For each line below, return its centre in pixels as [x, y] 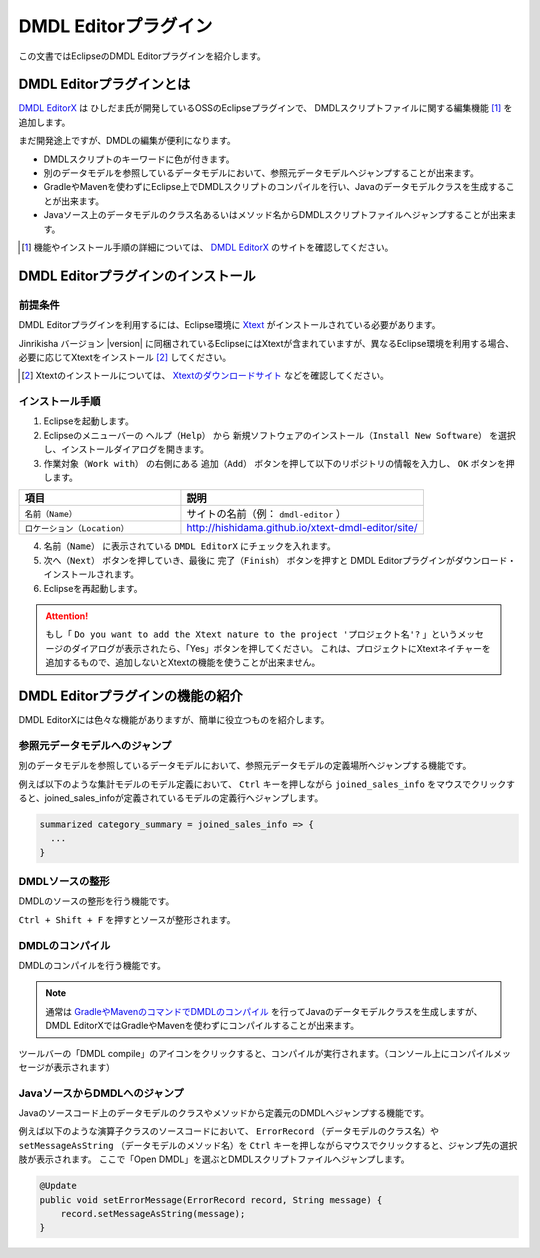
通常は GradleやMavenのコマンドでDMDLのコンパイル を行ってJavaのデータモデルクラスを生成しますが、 [264, 1011]
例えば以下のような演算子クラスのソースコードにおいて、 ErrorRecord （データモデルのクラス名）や [229, 1131]
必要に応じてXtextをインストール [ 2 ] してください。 [125, 357]
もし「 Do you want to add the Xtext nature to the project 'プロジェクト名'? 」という [252, 634]
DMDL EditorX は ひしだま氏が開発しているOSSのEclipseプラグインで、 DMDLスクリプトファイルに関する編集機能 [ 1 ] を [265, 108]
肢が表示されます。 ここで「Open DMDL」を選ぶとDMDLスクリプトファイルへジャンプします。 [214, 1159]
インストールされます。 [91, 574]
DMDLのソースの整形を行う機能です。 [96, 901]
